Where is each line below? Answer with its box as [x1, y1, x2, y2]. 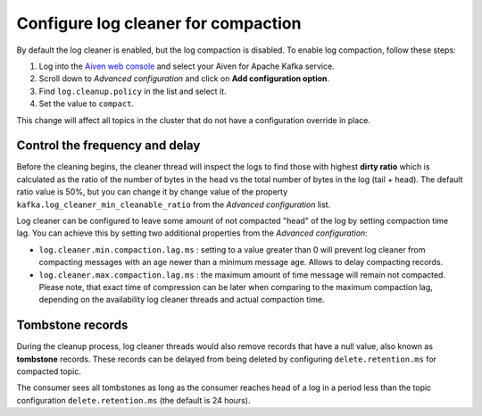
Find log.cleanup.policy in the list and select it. [38, 86, 227, 96]
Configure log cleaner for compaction [16, 13, 302, 33]
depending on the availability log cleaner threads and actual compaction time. [38, 295, 325, 305]
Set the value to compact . [38, 98, 134, 109]
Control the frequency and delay [16, 138, 201, 154]
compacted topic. [16, 366, 82, 377]
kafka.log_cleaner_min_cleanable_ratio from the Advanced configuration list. [16, 199, 331, 210]
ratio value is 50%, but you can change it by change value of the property [16, 187, 288, 197]
